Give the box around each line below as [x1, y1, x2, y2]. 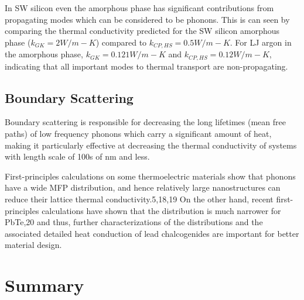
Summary [5, 273, 84, 297]
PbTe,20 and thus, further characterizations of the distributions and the [5, 216, 263, 228]
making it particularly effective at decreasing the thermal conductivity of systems [5, 139, 297, 151]
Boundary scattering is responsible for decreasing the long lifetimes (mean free [5, 116, 286, 128]
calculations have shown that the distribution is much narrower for [42, 204, 281, 216]
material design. [5, 239, 62, 251]
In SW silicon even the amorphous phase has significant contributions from [5, 2, 274, 13]
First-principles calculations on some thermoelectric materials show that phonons [5, 170, 296, 182]
